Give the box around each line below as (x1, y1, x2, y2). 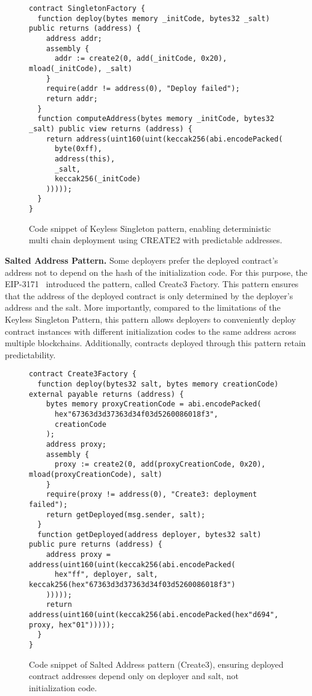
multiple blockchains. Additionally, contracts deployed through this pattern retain (5, 337, 306, 349)
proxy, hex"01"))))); (29, 620, 115, 629)
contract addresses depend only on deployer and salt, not (29, 670, 239, 682)
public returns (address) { (29, 24, 141, 33)
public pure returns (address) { (29, 540, 162, 549)
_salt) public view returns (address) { (29, 124, 193, 133)
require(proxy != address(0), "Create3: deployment (46, 490, 257, 499)
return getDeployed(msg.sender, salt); (46, 510, 206, 519)
